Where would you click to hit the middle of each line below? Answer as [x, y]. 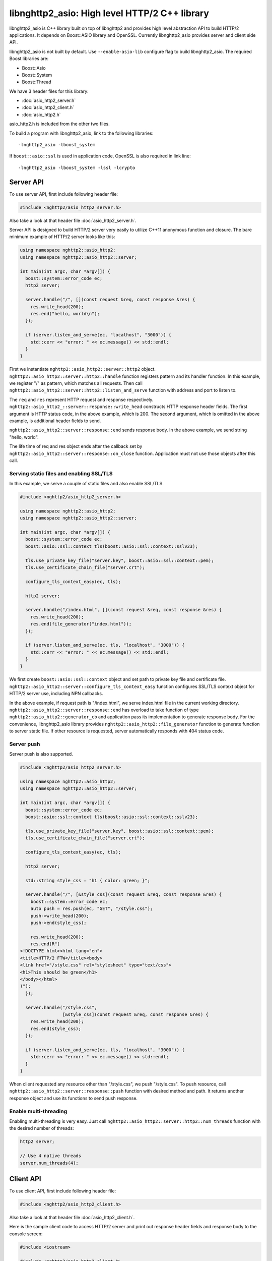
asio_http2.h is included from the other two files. [60, 124]
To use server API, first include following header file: [64, 194]
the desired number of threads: [42, 1128]
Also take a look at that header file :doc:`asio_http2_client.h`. [72, 1218]
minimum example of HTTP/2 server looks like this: [62, 237]
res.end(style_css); [56, 1028]
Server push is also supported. [41, 754]
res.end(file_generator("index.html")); [81, 624]
